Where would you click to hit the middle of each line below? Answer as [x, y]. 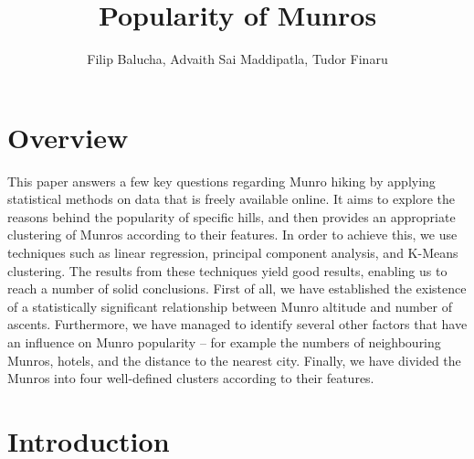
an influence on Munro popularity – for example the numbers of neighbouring [224, 342]
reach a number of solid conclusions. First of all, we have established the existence [237, 288]
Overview [68, 137]
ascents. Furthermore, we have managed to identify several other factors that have [237, 324]
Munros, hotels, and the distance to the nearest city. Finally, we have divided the [234, 360]
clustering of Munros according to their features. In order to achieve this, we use [232, 235]
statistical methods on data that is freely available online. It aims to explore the [232, 199]
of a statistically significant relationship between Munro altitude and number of [230, 306]
